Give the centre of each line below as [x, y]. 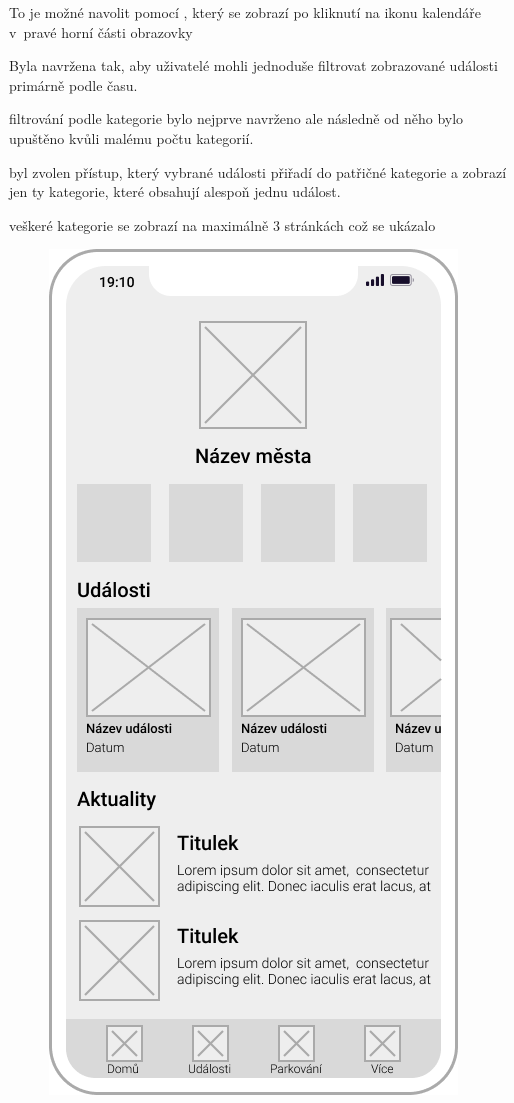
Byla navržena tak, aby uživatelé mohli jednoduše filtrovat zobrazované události [253, 65]
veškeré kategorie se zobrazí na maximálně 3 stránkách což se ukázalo [222, 224]
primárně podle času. [73, 84]
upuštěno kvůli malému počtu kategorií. [131, 137]
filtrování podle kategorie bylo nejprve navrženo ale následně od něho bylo [236, 118]
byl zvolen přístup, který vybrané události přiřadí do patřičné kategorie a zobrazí [258, 171]
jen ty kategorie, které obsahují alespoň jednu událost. [175, 191]
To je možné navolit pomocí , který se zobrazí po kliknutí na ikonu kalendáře [245, 12]
